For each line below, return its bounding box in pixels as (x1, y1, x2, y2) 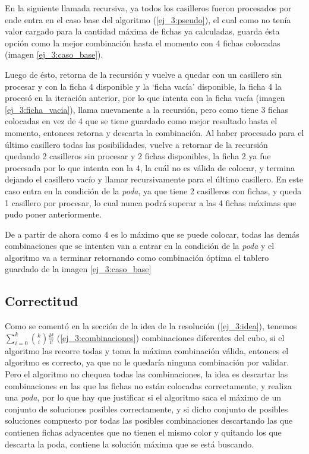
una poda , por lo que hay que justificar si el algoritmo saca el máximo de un (5, 391, 282, 403)
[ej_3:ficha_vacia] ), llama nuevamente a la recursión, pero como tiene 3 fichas (5, 103, 289, 115)
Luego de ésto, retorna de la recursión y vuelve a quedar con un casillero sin (5, 68, 282, 80)
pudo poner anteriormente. (5, 208, 102, 220)
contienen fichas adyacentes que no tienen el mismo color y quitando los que (5, 426, 282, 439)
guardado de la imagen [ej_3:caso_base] (5, 263, 152, 275)
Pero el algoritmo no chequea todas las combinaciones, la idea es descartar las (5, 368, 288, 380)
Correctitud (5, 292, 78, 310)
